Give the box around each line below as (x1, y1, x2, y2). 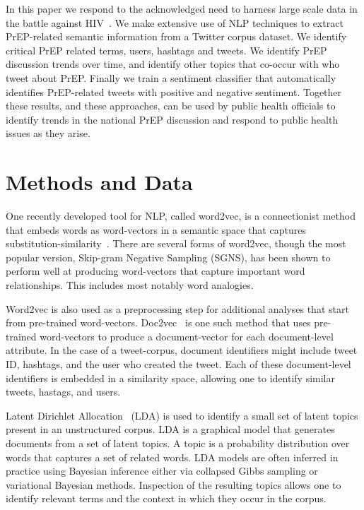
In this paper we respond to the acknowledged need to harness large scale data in (6, 1, 358, 16)
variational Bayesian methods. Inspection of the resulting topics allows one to (6, 477, 341, 492)
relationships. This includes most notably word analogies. (6, 278, 254, 292)
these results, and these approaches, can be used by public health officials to (6, 98, 336, 113)
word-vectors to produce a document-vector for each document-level (40, 328, 334, 343)
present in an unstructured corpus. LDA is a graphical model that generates (6, 422, 335, 437)
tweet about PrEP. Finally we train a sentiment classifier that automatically (6, 70, 336, 85)
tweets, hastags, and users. (6, 384, 121, 399)
